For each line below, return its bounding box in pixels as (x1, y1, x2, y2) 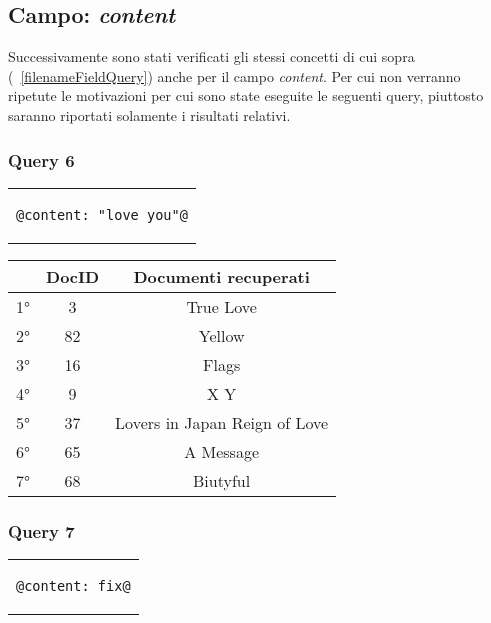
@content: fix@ (16, 578, 131, 595)
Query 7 (8, 518, 75, 543)
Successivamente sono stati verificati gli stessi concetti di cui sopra (8, 46, 415, 67)
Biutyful (193, 468, 251, 492)
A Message (184, 439, 260, 463)
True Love (186, 294, 257, 318)
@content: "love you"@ (16, 206, 188, 223)
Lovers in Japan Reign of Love (115, 410, 329, 434)
